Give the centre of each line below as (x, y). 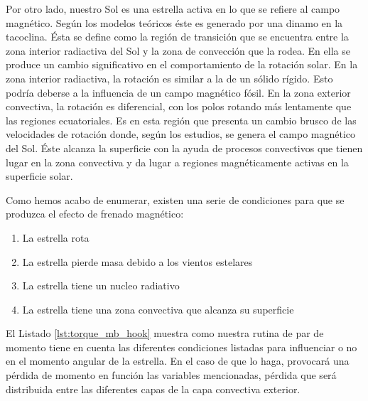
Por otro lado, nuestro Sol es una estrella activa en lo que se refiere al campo (173, 9)
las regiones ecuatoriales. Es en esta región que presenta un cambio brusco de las (181, 120)
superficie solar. (39, 176)
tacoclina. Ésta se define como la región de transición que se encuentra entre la (177, 37)
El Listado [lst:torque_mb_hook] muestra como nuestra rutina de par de (165, 333)
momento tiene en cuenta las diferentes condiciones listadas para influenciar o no (182, 347)
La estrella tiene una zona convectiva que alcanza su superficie (158, 309)
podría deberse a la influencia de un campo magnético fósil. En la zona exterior (178, 92)
